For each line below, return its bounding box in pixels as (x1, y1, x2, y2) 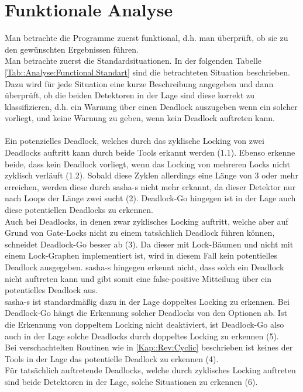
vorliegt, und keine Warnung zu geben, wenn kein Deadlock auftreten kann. (5, 112, 275, 124)
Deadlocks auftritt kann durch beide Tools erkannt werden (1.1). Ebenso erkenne (5, 146, 295, 159)
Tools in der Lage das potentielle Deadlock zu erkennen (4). (5, 352, 219, 365)
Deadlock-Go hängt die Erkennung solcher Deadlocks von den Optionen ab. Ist (5, 307, 287, 319)
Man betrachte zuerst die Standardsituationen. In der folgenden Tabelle (5, 54, 262, 67)
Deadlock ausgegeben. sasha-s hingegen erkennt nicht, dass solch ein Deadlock (5, 261, 284, 273)
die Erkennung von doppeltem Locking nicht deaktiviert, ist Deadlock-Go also (5, 318, 284, 330)
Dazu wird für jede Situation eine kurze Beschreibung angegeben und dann (5, 77, 274, 90)
